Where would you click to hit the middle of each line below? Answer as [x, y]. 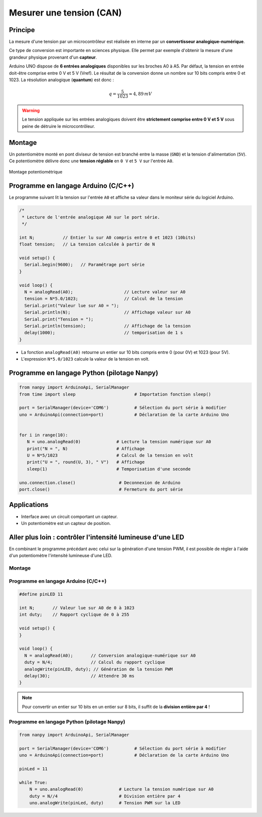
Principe [22, 30]
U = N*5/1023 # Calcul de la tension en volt [110, 455]
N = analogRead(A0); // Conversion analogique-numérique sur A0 [110, 655]
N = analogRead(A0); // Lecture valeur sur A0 [105, 292]
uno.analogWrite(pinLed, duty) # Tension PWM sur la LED [105, 803]
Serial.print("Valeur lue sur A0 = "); [72, 305]
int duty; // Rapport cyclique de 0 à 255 [74, 615]
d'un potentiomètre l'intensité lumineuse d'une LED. [61, 556]
